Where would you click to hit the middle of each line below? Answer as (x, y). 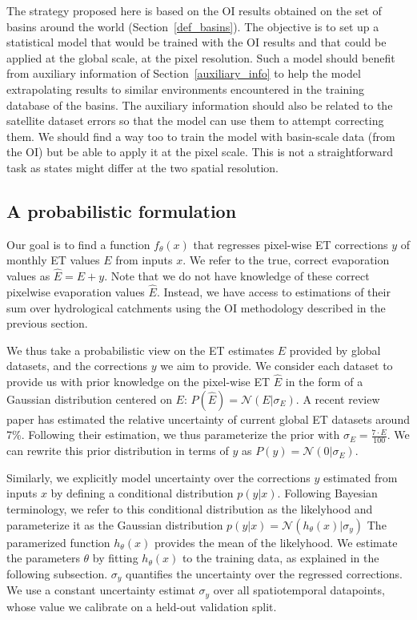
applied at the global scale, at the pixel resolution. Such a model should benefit (201, 57)
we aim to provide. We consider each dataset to (277, 366)
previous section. (47, 323)
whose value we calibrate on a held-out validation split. (142, 606)
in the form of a (324, 382)
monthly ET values (53, 260)
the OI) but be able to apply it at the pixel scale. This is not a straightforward (200, 152)
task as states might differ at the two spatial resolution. (143, 167)
